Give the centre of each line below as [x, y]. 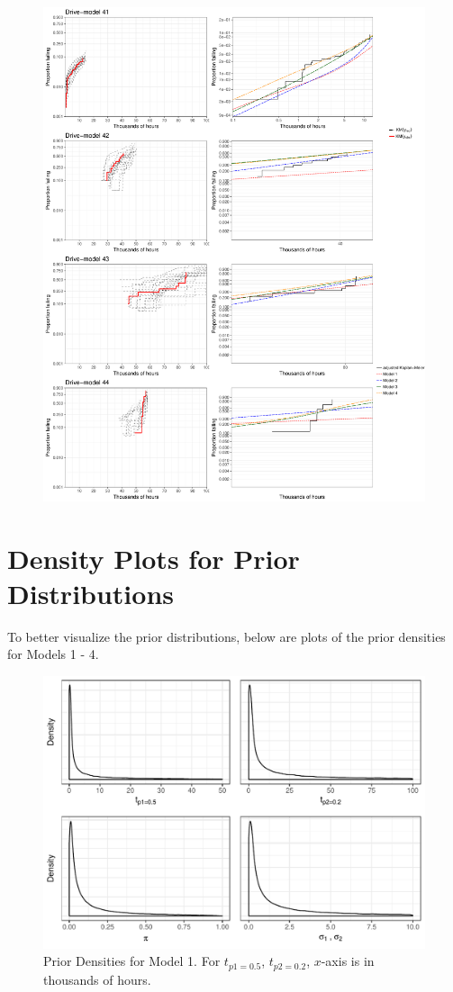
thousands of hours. [97, 979]
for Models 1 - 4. [53, 654]
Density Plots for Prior [154, 558]
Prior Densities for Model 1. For [132, 961]
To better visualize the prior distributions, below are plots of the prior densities [226, 636]
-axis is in [348, 961]
